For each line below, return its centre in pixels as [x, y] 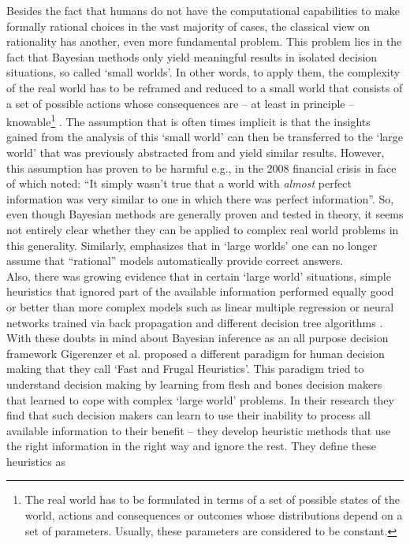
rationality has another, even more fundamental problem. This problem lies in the [204, 41]
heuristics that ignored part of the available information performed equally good [200, 291]
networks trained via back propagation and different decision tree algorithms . [195, 322]
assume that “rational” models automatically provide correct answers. [175, 261]
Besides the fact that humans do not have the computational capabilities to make [203, 10]
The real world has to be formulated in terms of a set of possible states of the [212, 499]
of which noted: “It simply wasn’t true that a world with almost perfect [179, 183]
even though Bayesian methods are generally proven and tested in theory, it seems [205, 214]
